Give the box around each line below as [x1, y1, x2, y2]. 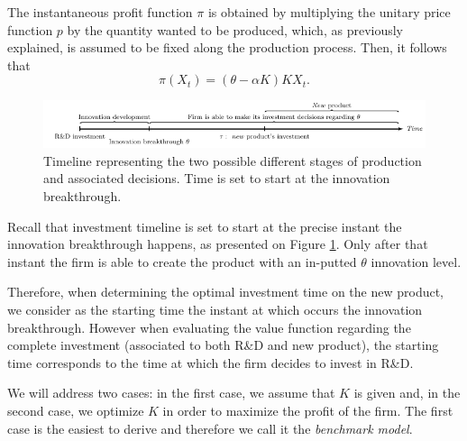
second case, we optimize [7, 400, 144, 419]
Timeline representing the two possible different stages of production [43, 151, 422, 170]
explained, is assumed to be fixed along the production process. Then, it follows [7, 38, 447, 57]
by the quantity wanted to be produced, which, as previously [67, 20, 403, 39]
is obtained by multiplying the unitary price [207, 3, 451, 21]
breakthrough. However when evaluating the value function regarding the [7, 317, 411, 336]
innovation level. [371, 252, 462, 271]
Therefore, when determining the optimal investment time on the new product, [7, 282, 444, 301]
